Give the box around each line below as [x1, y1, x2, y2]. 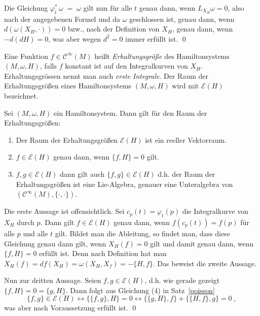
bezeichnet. [4, 90, 39, 101]
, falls [40, 60, 57, 71]
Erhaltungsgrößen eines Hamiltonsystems [4, 80, 132, 91]
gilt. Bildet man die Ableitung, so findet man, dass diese [55, 228, 230, 238]
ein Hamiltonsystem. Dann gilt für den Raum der [54, 107, 207, 118]
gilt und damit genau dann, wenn [150, 238, 254, 248]
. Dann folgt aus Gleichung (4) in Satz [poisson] [65, 285, 215, 295]
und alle [23, 228, 48, 238]
